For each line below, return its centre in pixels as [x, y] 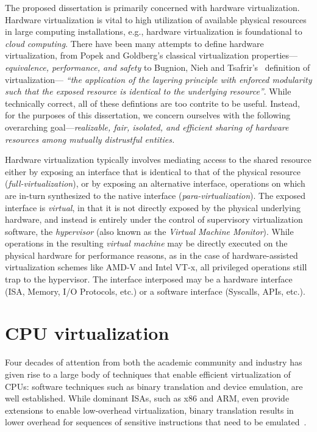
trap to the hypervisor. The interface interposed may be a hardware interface [149, 279]
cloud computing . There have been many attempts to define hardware [134, 43]
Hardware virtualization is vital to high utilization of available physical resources [156, 19]
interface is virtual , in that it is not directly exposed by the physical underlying [153, 207]
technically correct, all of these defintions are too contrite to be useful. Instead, [152, 103]
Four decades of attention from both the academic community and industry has [154, 362]
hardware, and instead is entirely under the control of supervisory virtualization [154, 219]
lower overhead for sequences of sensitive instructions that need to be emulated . [156, 422]
